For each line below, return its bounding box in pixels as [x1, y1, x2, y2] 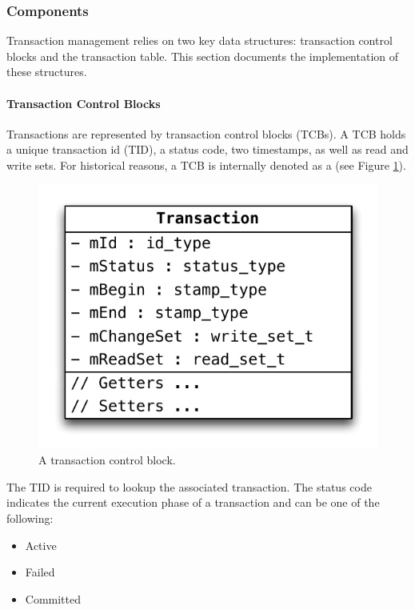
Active [25, 536, 57, 553]
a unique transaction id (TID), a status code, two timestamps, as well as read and [6, 141, 409, 158]
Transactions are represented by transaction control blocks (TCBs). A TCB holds [6, 125, 406, 142]
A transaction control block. [38, 451, 176, 468]
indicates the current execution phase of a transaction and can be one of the [6, 494, 380, 511]
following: [6, 509, 54, 526]
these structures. [6, 63, 87, 80]
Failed [25, 564, 55, 580]
